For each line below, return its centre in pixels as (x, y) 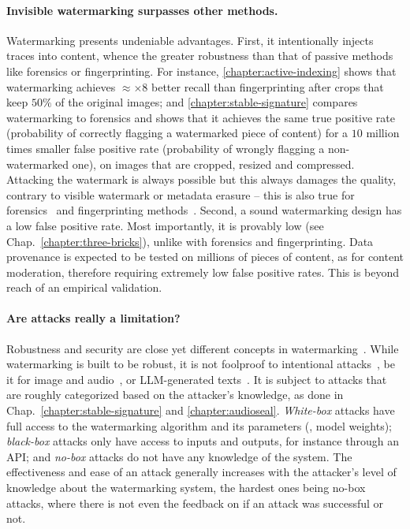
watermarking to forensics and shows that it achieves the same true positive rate (201, 117)
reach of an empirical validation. (84, 287)
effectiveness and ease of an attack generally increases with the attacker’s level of (201, 472)
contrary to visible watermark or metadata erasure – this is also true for (181, 194)
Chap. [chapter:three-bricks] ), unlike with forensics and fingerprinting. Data (190, 241)
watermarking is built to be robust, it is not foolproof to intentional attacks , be (201, 364)
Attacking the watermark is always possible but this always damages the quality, (201, 179)
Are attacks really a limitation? (93, 318)
